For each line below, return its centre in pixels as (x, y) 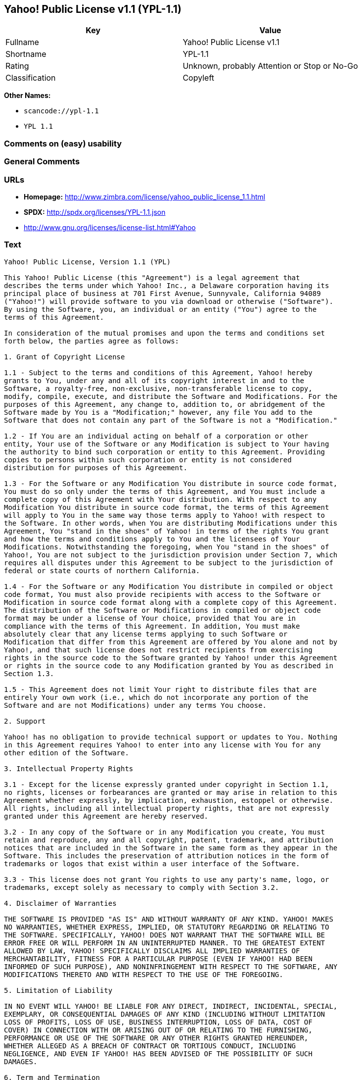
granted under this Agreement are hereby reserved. (106, 816)
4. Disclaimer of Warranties (60, 903)
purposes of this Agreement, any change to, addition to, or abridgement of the (165, 404)
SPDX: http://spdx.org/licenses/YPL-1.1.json (95, 212)
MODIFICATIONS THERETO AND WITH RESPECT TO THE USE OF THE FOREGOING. (144, 974)
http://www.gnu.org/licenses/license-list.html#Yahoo (110, 227)
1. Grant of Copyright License (65, 357)
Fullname (22, 42)
